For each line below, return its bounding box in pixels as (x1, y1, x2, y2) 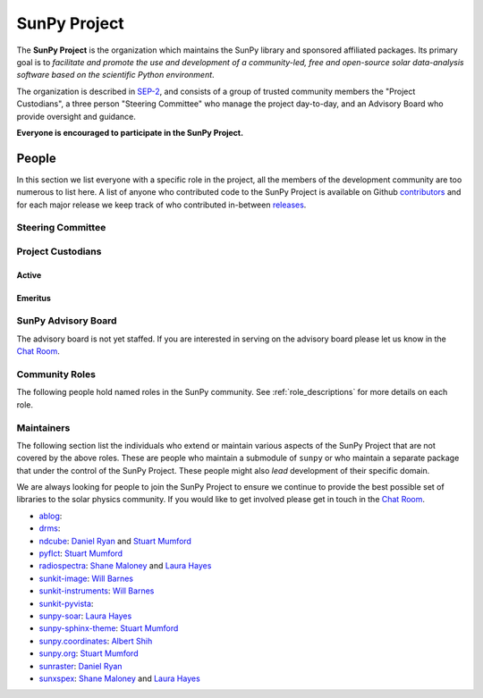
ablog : (38, 510, 63, 521)
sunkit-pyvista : (38, 598, 94, 609)
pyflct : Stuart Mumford (38, 548, 123, 559)
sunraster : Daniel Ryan (38, 660, 123, 671)
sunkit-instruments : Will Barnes (38, 585, 155, 596)
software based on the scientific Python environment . (16, 70, 215, 80)
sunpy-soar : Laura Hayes (38, 610, 132, 621)
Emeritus (16, 292, 51, 303)
